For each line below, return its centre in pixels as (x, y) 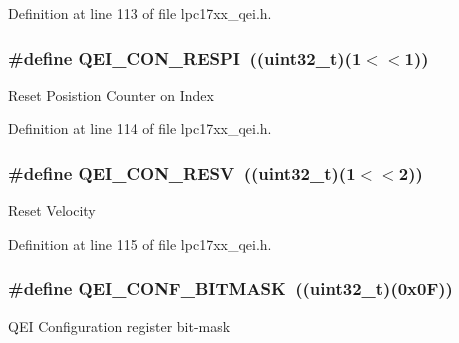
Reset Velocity (52, 210)
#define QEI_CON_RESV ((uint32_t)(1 (182, 172)
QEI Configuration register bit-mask (119, 325)
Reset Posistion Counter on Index (111, 94)
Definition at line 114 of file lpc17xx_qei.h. (140, 128)
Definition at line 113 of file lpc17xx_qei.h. (140, 13)
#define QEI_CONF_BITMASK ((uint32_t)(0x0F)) (230, 288)
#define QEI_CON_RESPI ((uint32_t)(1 (185, 57)
